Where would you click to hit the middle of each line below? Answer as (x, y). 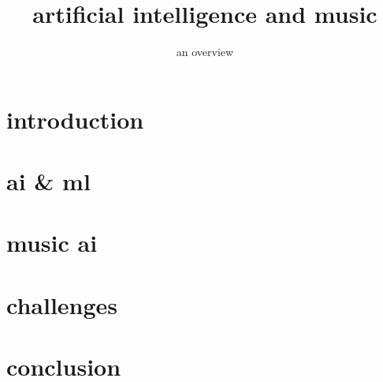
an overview (205, 52)
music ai (52, 243)
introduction (75, 119)
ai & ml (48, 181)
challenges (62, 304)
